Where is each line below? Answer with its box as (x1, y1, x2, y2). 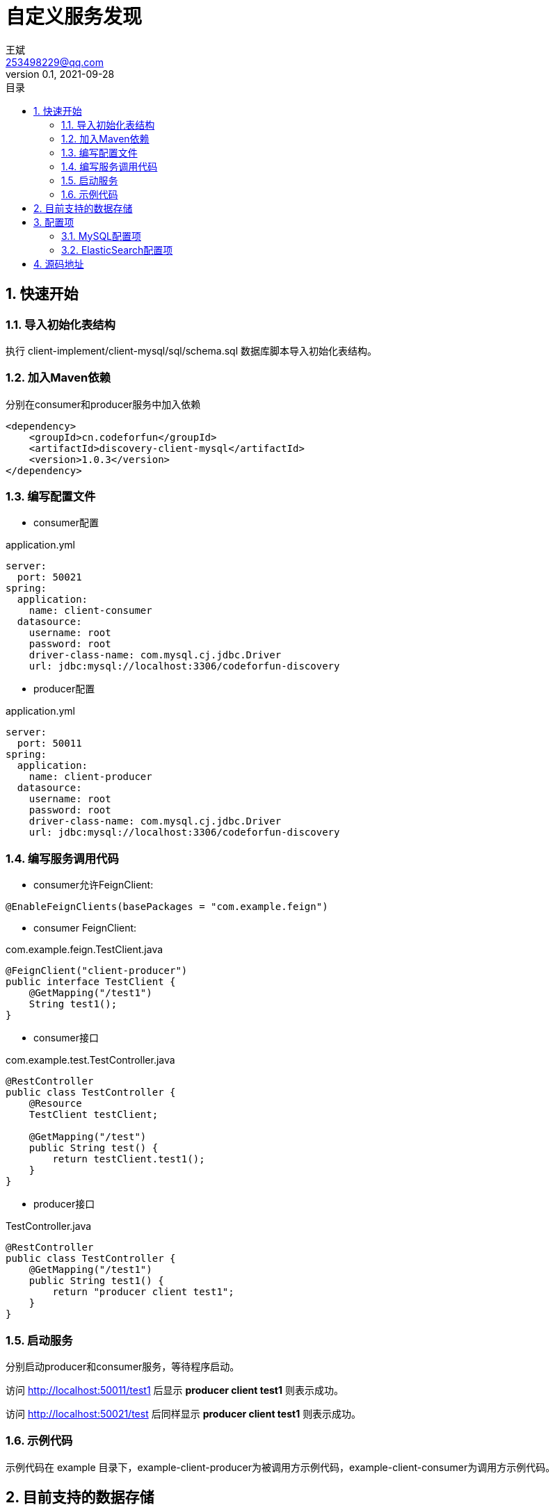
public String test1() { (29, 1275, 164, 1287)
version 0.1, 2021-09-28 (6, 67, 115, 80)
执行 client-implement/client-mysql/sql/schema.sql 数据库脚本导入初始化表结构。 (6, 344, 377, 357)
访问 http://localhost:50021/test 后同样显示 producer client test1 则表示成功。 (6, 1407, 362, 1420)
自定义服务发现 (6, 5, 143, 29)
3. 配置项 (33, 216, 74, 228)
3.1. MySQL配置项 (61, 229, 142, 242)
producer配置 (33, 683, 95, 695)
